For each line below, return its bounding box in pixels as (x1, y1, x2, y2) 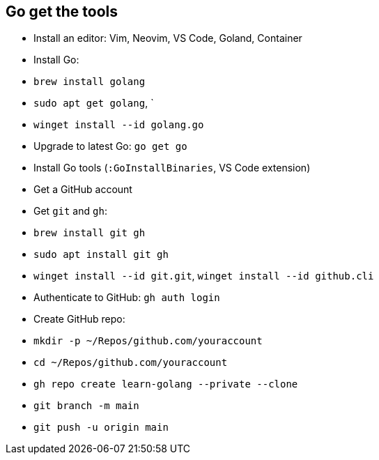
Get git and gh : (33, 205, 107, 217)
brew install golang (33, 76, 146, 88)
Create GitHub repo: (33, 313, 125, 325)
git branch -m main (33, 400, 139, 412)
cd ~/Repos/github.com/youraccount (33, 357, 228, 369)
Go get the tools (6, 3, 118, 20)
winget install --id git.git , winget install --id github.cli (33, 270, 374, 282)
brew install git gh (33, 227, 146, 239)
